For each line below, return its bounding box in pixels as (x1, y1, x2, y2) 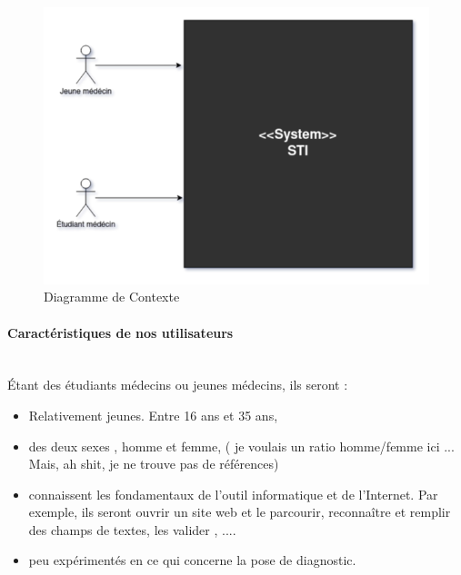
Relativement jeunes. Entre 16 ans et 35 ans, (28, 405, 278, 424)
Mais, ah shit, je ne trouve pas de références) (28, 454, 279, 473)
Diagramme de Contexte (44, 287, 180, 306)
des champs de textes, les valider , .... (28, 520, 236, 539)
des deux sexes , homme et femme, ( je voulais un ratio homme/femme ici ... (28, 436, 455, 455)
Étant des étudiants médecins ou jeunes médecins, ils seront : (7, 375, 348, 394)
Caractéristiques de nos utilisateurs (7, 322, 234, 342)
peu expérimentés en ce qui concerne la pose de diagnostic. (28, 550, 356, 570)
